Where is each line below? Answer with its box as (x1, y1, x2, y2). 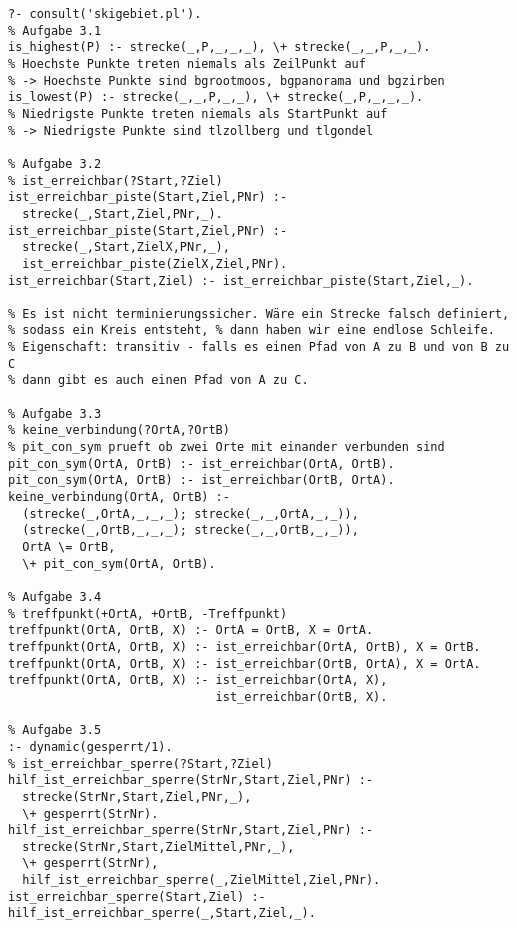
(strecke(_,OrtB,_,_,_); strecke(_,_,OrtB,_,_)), (22, 523, 359, 538)
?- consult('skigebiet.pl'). (8, 7, 202, 21)
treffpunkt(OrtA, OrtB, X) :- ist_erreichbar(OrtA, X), (8, 673, 388, 688)
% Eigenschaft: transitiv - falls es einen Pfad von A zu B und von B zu (8, 340, 510, 355)
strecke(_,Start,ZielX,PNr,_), (22, 240, 230, 255)
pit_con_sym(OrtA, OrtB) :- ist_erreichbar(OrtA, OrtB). (8, 456, 395, 471)
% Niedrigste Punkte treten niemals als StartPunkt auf (8, 106, 388, 121)
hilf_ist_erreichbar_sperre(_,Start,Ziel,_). (8, 906, 316, 921)
